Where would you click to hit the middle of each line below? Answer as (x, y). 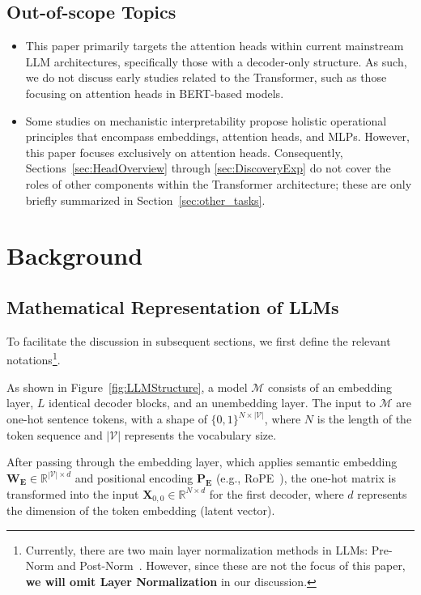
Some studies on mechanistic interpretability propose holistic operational (206, 120)
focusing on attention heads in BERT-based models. (155, 93)
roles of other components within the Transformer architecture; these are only (219, 183)
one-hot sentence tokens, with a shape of (107, 419)
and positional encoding (134, 477)
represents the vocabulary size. (200, 434)
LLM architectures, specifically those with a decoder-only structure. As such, (216, 61)
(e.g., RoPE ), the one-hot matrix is (306, 477)
